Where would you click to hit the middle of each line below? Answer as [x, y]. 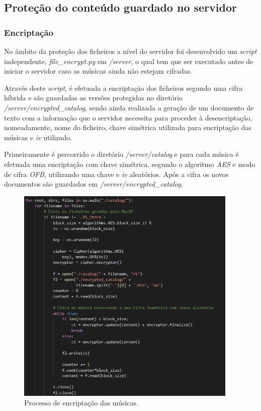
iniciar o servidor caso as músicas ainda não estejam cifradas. [98, 71]
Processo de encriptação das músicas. [81, 403]
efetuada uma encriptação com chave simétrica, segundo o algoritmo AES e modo [130, 164]
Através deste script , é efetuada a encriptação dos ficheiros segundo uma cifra [123, 87]
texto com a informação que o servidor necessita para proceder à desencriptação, [128, 117]
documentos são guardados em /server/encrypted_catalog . [94, 184]
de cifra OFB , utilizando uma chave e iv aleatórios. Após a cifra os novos [116, 174]
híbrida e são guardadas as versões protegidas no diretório [93, 98]
